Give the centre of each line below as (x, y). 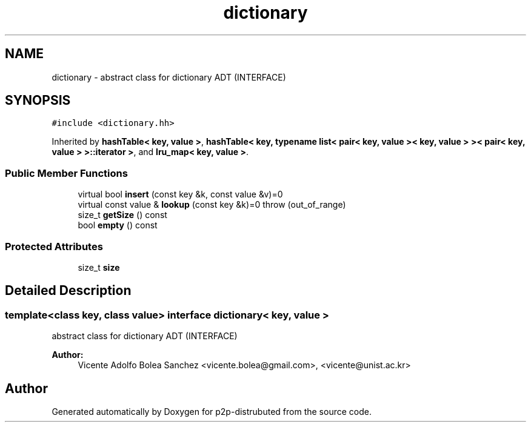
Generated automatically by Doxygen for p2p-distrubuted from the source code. (212, 412)
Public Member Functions (66, 173)
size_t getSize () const (122, 215)
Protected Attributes (54, 246)
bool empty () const (118, 225)
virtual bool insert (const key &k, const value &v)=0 (180, 194)
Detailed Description (68, 291)
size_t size (99, 267)
